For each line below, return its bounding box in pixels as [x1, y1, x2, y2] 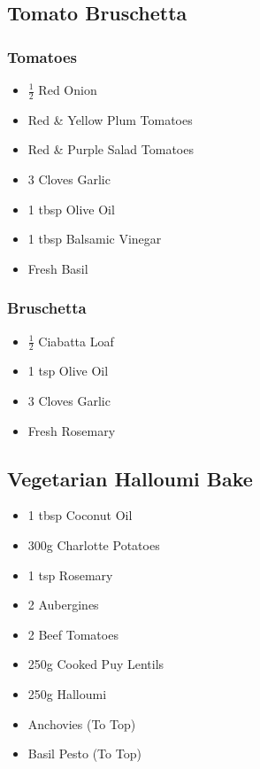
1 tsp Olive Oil [27, 361, 109, 380]
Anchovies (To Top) [27, 714, 136, 733]
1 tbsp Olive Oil [27, 199, 115, 218]
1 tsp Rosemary [27, 565, 113, 584]
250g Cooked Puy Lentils [27, 655, 164, 673]
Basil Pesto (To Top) [27, 744, 141, 763]
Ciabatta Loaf [38, 331, 114, 350]
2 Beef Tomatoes [27, 625, 119, 643]
